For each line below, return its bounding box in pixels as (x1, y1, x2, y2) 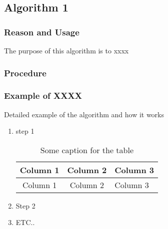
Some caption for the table (40, 144, 134, 156)
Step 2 (15, 200, 35, 211)
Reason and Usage (4, 25, 79, 38)
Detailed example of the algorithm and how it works (4, 109, 164, 119)
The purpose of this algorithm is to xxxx (4, 45, 129, 55)
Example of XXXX (4, 89, 82, 102)
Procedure (4, 66, 46, 79)
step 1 (15, 126, 34, 136)
